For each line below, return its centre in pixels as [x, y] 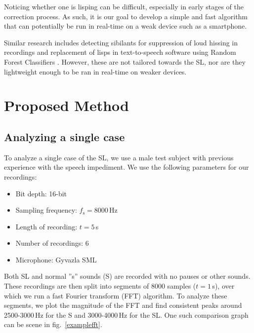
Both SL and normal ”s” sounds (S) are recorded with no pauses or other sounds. [127, 276]
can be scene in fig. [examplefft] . [53, 324]
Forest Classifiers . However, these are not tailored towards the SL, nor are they [125, 61]
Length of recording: [46, 226]
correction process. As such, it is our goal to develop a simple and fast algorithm [126, 16]
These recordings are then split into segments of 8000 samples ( [100, 286]
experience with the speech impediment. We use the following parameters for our [127, 167]
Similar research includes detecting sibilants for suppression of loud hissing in [121, 42]
